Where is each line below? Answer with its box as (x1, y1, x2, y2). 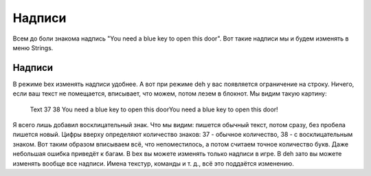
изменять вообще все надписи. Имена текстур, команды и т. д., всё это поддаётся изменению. (12, 159, 295, 168)
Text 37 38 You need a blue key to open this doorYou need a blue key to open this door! (30, 105, 278, 113)
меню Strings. (12, 43, 54, 52)
